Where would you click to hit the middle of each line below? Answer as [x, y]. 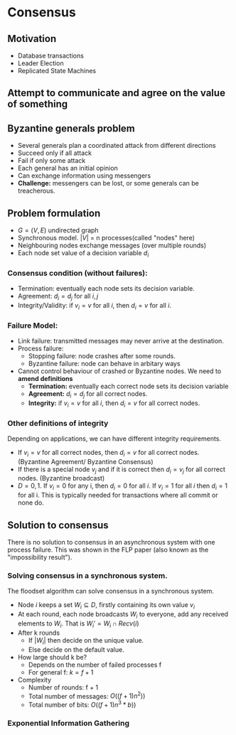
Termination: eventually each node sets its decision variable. [106, 289]
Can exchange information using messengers [84, 176]
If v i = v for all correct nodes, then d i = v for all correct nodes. [108, 453]
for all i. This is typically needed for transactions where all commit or [118, 495]
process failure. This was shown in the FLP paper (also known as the [108, 550]
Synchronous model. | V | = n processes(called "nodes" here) [106, 238]
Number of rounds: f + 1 [63, 687]
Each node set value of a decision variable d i [83, 254]
